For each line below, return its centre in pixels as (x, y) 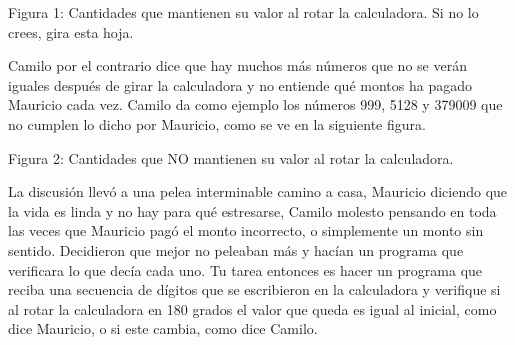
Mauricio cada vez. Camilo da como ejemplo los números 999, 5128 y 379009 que (255, 104)
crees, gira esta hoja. (71, 31)
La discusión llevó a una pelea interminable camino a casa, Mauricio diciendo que (258, 191)
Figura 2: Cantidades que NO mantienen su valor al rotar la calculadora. (231, 157)
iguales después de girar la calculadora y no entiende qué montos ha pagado (240, 84)
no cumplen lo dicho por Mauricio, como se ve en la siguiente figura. (217, 123)
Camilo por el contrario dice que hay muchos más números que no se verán (237, 65)
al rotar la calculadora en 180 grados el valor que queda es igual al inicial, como (252, 308)
